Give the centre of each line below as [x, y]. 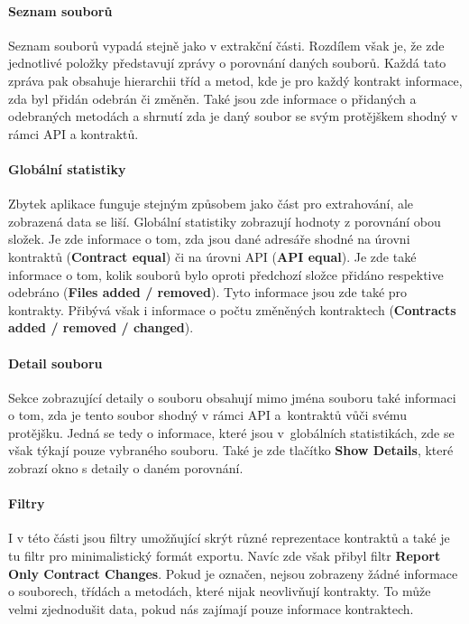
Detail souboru [55, 363]
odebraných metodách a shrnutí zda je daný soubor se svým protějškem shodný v [233, 116]
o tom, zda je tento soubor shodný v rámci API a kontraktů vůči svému [207, 415]
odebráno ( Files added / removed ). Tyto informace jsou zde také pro [208, 292]
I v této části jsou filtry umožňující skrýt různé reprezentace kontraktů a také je [229, 538]
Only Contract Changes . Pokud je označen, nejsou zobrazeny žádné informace [233, 573]
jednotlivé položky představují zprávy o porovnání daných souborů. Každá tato [227, 63]
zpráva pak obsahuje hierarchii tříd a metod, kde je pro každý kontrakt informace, [235, 80]
